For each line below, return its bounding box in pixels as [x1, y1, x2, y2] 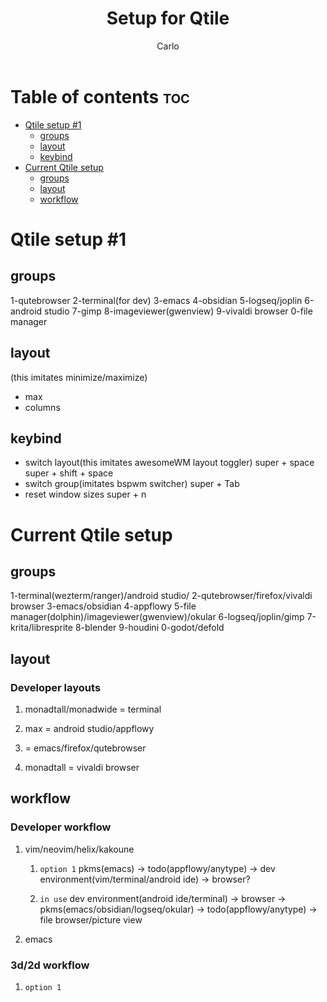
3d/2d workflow [10, 958, 90, 972]
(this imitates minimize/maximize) [10, 371, 148, 383]
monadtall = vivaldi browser [24, 762, 140, 773]
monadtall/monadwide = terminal [24, 703, 162, 715]
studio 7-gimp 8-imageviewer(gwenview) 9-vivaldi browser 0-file [44, 305, 313, 317]
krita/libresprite [10, 622, 73, 634]
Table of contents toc [10, 85, 190, 108]
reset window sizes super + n [24, 488, 147, 501]
